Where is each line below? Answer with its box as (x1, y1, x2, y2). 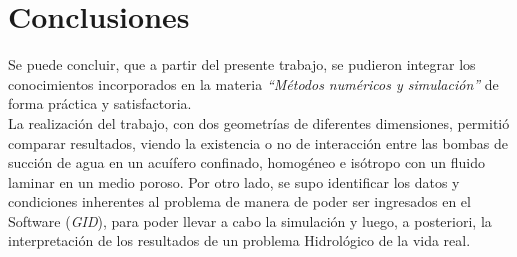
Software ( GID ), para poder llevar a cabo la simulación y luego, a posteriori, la (8, 210, 492, 231)
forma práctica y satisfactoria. (8, 93, 192, 114)
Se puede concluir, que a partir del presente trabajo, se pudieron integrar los (8, 54, 476, 75)
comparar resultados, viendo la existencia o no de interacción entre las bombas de (8, 132, 508, 153)
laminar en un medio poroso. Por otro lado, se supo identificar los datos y (8, 171, 460, 192)
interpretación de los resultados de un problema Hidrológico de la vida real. (8, 230, 471, 251)
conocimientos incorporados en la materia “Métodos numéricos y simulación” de (8, 73, 499, 94)
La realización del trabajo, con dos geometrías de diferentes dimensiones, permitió (8, 112, 510, 133)
